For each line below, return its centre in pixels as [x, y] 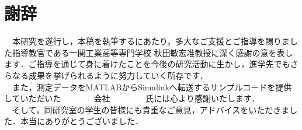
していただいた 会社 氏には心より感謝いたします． [132, 98]
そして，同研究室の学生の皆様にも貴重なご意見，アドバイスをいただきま [151, 109]
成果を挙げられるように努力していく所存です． [118, 75]
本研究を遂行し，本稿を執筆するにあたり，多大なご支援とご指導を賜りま [151, 41]
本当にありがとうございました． [81, 121]
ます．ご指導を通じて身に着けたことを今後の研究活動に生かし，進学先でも [147, 64]
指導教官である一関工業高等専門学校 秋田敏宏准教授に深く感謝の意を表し [152, 52]
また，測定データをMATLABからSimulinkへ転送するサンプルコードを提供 [152, 87]
